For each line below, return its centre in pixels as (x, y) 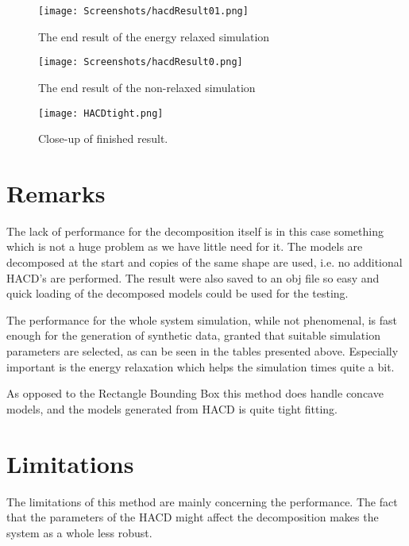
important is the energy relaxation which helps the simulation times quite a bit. (201, 366)
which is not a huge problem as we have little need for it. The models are (185, 246)
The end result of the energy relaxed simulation (154, 36)
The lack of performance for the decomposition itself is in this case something (195, 231)
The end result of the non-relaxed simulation (147, 87)
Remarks (56, 192)
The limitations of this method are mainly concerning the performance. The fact (202, 501)
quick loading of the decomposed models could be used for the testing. (177, 293)
